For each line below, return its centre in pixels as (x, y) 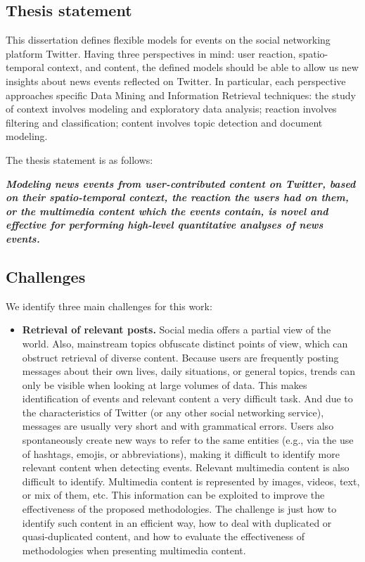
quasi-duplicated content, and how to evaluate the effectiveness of (163, 536)
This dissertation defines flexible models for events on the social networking (168, 40)
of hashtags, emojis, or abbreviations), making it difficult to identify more (181, 453)
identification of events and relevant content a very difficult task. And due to (187, 398)
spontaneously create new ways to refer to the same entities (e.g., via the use (188, 440)
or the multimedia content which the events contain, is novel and (167, 211)
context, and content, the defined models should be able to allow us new (203, 67)
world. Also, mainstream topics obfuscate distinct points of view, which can (185, 343)
